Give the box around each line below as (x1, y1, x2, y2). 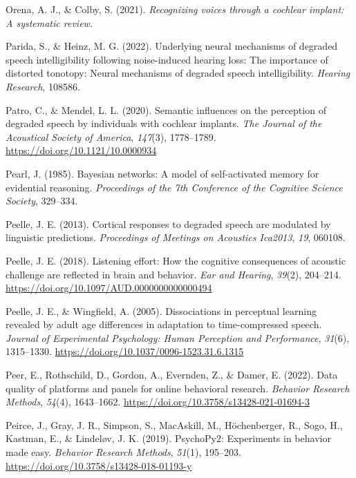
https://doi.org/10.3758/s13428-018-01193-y (6, 458, 192, 472)
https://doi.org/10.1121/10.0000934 (6, 143, 157, 157)
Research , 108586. (6, 79, 80, 93)
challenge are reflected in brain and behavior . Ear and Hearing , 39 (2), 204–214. (6, 267, 341, 281)
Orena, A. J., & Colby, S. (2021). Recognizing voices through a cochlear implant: (6, 2, 344, 16)
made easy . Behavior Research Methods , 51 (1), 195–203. (6, 445, 241, 459)
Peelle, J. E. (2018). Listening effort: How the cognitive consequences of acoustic (6, 253, 346, 267)
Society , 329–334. (6, 193, 78, 208)
